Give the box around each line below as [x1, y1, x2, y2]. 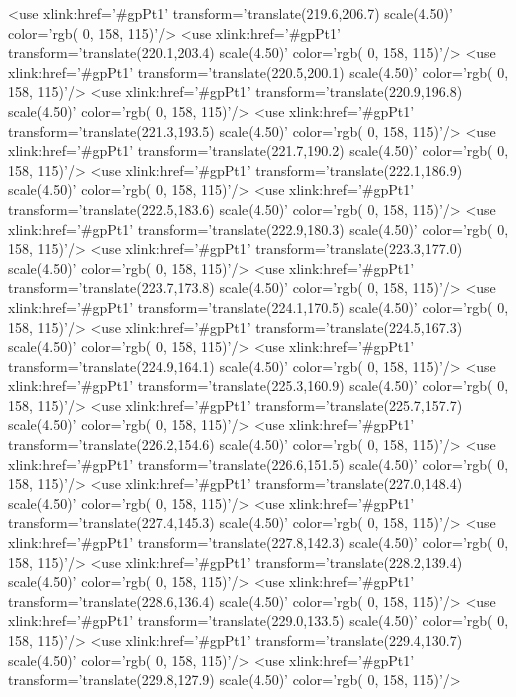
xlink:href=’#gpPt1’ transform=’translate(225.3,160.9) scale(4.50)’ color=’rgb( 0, [8, 375, 509, 396]
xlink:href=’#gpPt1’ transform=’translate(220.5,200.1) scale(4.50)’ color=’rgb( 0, [8, 61, 509, 82]
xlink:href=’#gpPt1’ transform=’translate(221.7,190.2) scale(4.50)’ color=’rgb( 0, [8, 140, 509, 161]
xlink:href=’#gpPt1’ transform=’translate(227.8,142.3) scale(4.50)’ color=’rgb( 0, [8, 532, 509, 553]
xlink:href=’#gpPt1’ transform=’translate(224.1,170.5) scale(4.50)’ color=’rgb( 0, [8, 296, 509, 317]
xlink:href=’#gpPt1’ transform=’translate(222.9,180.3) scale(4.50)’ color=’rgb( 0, [8, 218, 509, 239]
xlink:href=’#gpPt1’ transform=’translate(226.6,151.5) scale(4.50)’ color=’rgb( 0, [8, 453, 509, 474]
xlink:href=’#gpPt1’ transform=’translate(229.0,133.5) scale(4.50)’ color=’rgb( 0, [8, 610, 509, 631]
